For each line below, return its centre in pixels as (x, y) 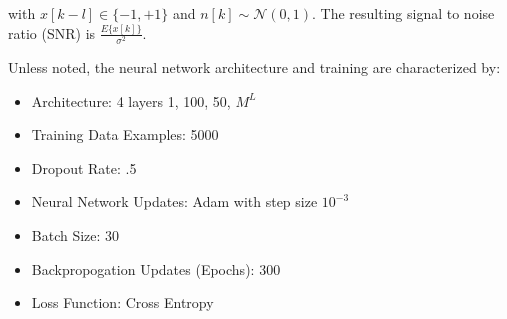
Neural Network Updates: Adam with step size (174, 201)
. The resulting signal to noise (403, 13)
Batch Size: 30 (75, 235)
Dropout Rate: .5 (84, 167)
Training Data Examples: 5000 (125, 134)
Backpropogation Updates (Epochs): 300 (156, 268)
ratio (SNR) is (52, 32)
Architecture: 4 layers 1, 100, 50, (131, 100)
